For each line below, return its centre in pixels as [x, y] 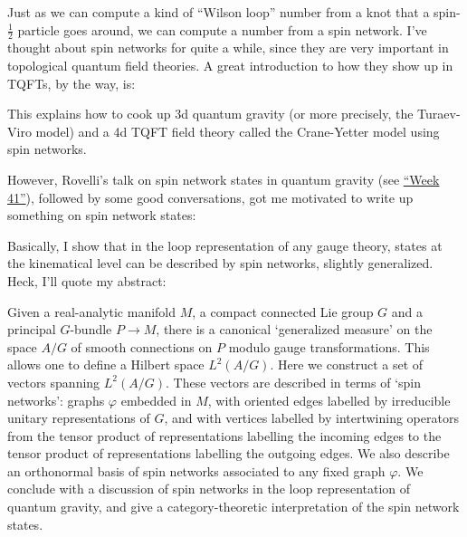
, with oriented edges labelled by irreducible [329, 400]
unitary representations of [79, 418]
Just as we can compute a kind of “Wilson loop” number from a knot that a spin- [234, 12]
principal [32, 329]
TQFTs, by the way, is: [71, 83]
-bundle [91, 329]
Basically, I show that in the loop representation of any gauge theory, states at [225, 245]
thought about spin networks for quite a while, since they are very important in [228, 48]
